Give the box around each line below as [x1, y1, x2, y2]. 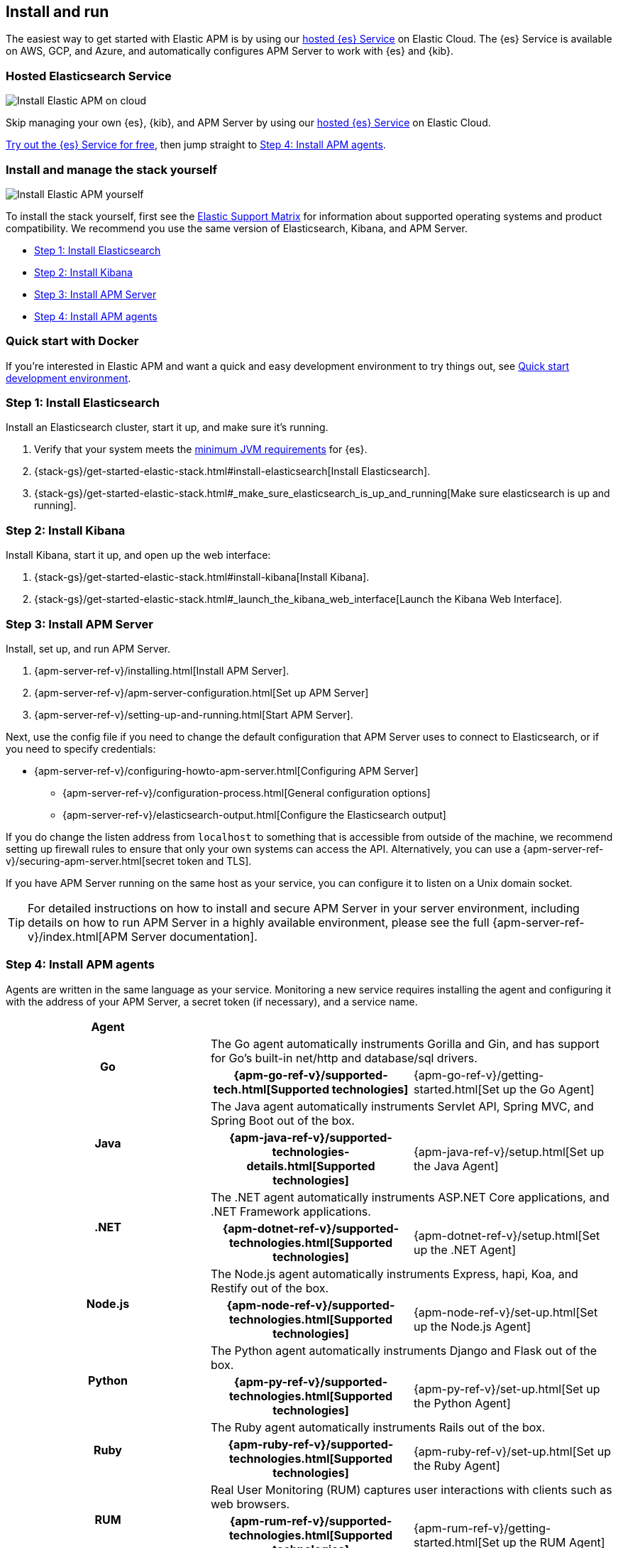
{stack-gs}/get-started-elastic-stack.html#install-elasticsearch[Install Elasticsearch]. [34, 465, 431, 478]
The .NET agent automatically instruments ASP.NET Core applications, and [210, 1189, 609, 1204]
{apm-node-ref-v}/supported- [226, 1297, 395, 1312]
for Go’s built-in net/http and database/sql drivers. [210, 1050, 478, 1065]
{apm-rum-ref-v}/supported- [229, 1513, 392, 1528]
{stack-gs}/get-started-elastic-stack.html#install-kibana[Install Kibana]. [34, 571, 370, 584]
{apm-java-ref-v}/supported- [229, 1130, 392, 1145]
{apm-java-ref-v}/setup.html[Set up [413, 1144, 605, 1159]
